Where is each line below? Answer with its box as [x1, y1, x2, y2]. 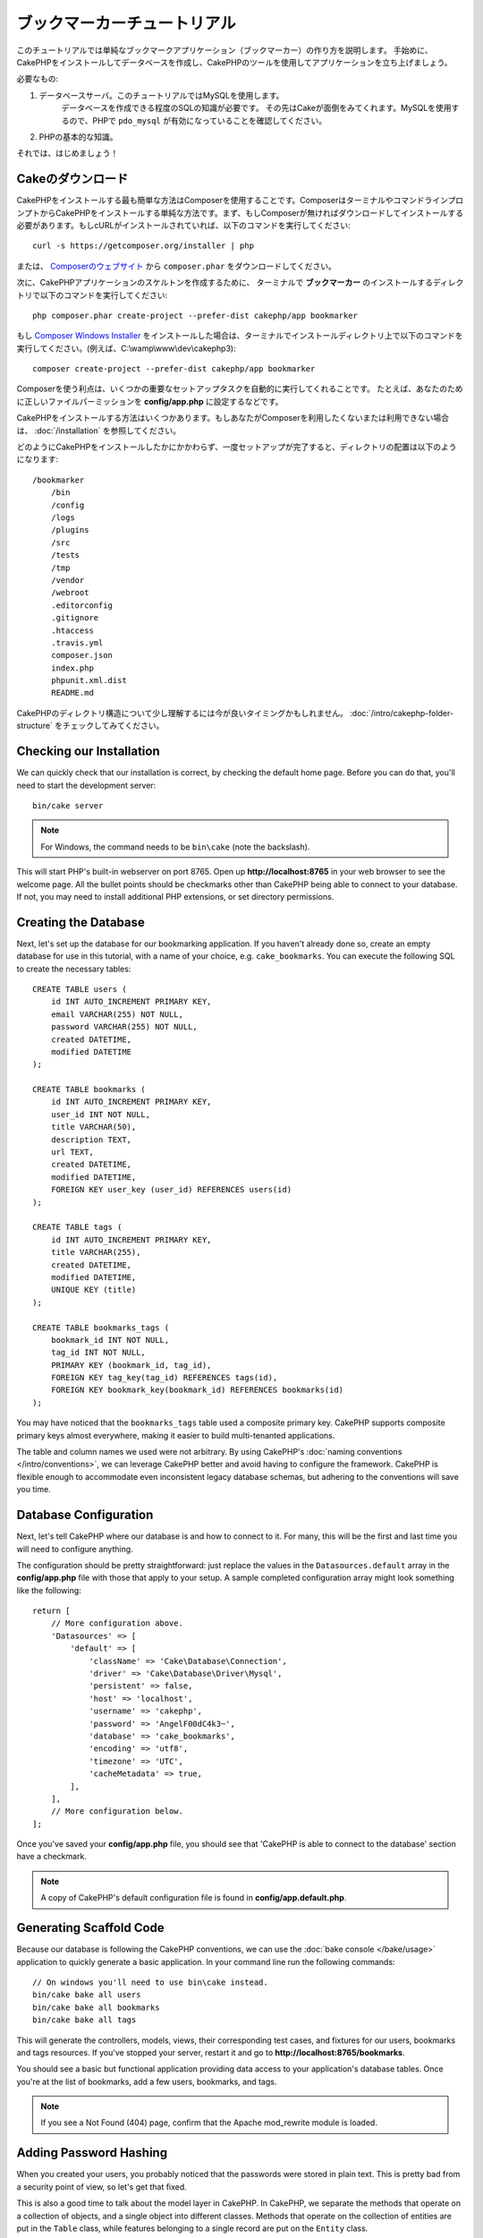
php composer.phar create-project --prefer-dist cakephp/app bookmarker [32, 310, 358, 320]
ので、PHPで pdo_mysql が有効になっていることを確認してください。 [68, 115, 326, 125]
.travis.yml [50, 637, 104, 648]
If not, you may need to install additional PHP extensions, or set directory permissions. [16, 891, 335, 901]
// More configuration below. [50, 1807, 183, 1816]
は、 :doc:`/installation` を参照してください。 [16, 425, 181, 436]
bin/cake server [32, 800, 104, 810]
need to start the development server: [16, 780, 157, 790]
